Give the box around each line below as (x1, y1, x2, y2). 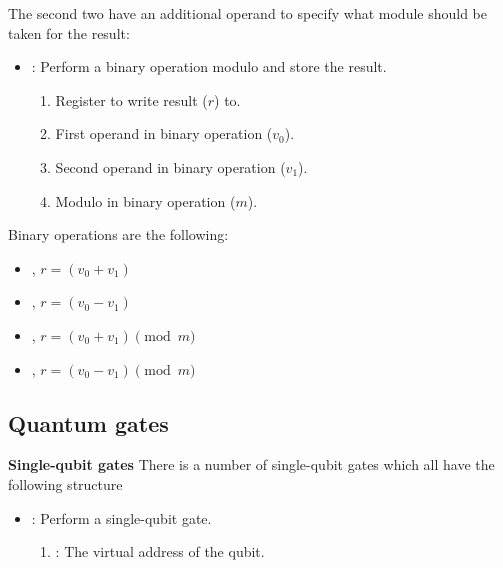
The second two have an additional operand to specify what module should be (8, 3, 488, 23)
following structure (8, 473, 123, 494)
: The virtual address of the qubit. (55, 541, 265, 562)
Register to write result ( (55, 89, 208, 110)
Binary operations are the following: (8, 224, 229, 245)
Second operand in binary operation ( (55, 156, 286, 177)
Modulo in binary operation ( (55, 190, 236, 211)
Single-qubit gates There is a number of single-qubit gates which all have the (8, 454, 495, 475)
